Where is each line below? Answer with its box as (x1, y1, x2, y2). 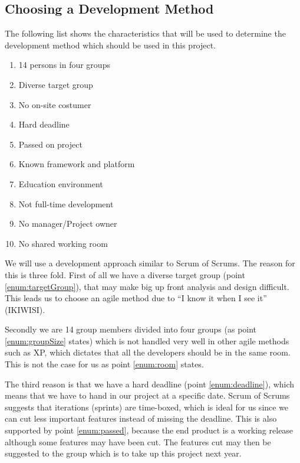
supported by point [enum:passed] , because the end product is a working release (5, 424, 294, 436)
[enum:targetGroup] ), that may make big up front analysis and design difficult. (5, 280, 289, 292)
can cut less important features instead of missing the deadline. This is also (5, 412, 277, 425)
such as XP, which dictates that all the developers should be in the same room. (5, 346, 291, 358)
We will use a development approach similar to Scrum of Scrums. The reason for (5, 257, 295, 269)
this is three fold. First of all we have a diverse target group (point (5, 268, 245, 281)
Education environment (18, 177, 103, 190)
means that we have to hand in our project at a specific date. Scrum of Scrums (5, 389, 290, 402)
